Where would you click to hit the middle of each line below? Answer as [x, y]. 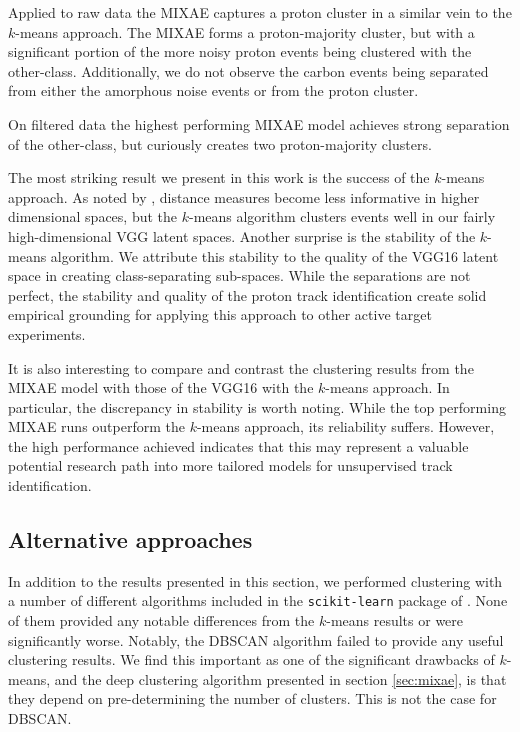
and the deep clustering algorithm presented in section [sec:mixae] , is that [280, 678]
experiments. [47, 333]
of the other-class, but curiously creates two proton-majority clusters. [220, 143]
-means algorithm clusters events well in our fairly [342, 216]
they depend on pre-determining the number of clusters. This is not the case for [252, 698]
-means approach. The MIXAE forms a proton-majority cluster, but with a [245, 31]
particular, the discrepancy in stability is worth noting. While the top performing [257, 406]
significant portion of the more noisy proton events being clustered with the [240, 51]
